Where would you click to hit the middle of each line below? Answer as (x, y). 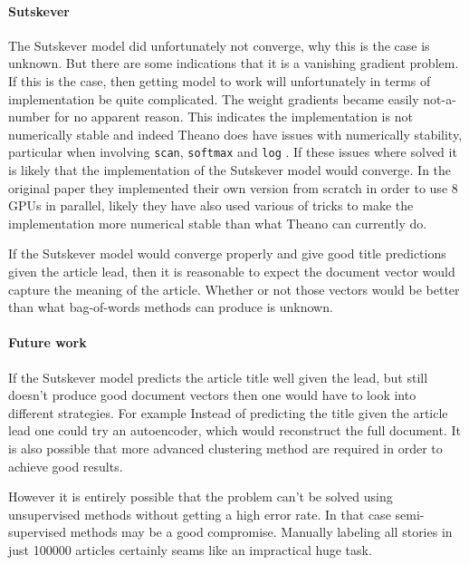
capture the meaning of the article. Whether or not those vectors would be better (234, 289)
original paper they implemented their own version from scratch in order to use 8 (233, 187)
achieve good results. (66, 466)
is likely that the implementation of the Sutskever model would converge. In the (230, 170)
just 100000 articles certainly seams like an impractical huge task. (190, 549)
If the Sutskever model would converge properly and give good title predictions (227, 253)
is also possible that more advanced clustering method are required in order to (225, 448)
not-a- (440, 98)
